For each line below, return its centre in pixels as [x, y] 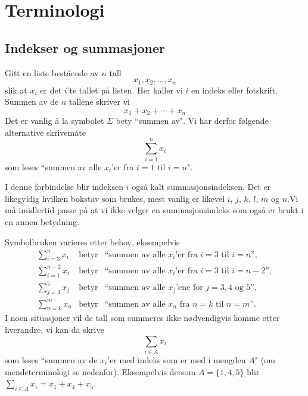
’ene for [189, 288]
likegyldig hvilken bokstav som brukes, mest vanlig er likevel [115, 198]
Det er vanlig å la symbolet [55, 121]
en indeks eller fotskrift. [234, 90]
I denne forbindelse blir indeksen [64, 187]
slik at [16, 90]
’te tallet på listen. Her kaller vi [125, 90]
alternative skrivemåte [45, 132]
